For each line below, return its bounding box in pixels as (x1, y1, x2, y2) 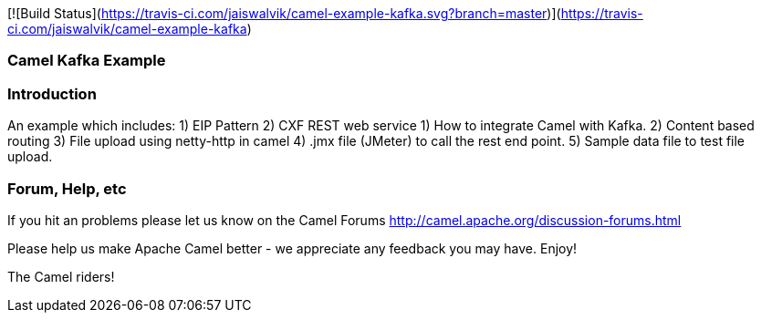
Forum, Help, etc (7, 179, 127, 198)
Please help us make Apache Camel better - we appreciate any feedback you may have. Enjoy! (7, 240, 578, 256)
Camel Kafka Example (7, 51, 166, 70)
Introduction (7, 84, 97, 103)
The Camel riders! (7, 268, 115, 284)
